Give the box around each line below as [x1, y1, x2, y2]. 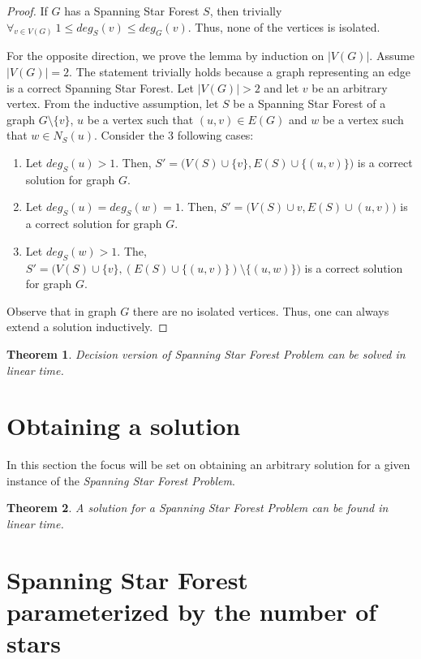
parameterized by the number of [6, 595, 377, 628]
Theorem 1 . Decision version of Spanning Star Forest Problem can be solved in [6, 345, 406, 362]
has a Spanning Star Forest [64, 2, 200, 19]
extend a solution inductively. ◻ [6, 318, 168, 335]
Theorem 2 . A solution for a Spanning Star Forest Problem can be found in [6, 499, 389, 516]
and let [264, 79, 299, 96]
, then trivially [209, 2, 282, 19]
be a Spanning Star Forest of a [233, 95, 386, 112]
